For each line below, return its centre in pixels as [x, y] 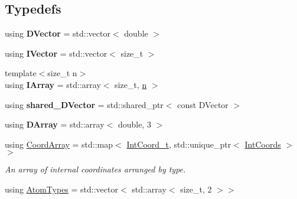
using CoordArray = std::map [59, 144]
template [21, 73]
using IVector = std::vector [56, 53]
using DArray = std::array [55, 124]
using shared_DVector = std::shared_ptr [84, 104]
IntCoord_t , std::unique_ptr [179, 144]
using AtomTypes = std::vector [61, 189]
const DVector [203, 104]
